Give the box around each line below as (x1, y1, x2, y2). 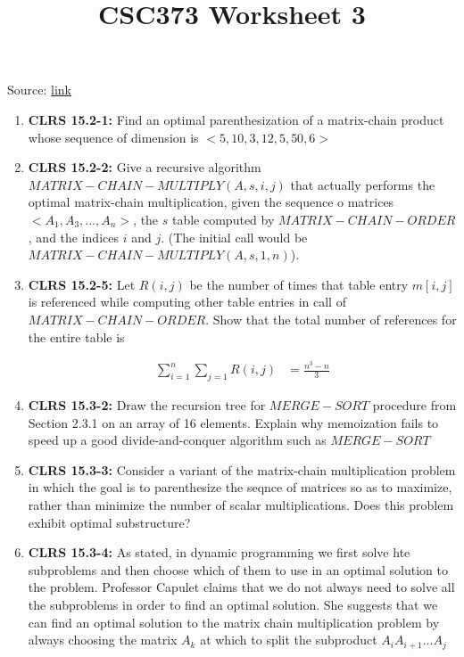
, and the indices (28, 227, 119, 246)
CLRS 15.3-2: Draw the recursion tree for (28, 395, 266, 414)
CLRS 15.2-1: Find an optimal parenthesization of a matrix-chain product (28, 110, 444, 128)
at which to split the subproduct (200, 630, 377, 649)
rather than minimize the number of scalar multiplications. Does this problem (28, 495, 454, 513)
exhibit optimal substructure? (28, 513, 191, 531)
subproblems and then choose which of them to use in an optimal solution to (28, 560, 448, 579)
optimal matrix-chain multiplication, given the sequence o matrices (28, 193, 394, 211)
